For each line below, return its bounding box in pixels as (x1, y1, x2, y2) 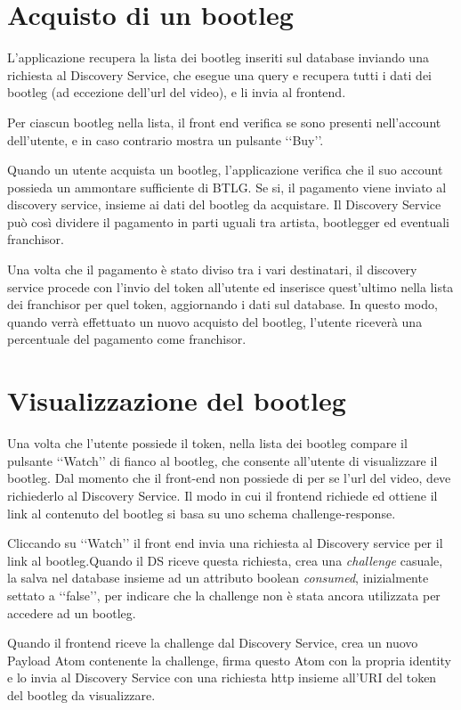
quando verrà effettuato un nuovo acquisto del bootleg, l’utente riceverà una (7, 312, 423, 331)
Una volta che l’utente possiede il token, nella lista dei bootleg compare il (7, 434, 408, 453)
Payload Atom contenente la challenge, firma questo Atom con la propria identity (7, 650, 451, 669)
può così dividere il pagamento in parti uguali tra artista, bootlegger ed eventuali (7, 212, 449, 231)
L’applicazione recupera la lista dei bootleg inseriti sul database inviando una (7, 48, 429, 67)
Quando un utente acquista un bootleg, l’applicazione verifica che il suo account (7, 160, 443, 179)
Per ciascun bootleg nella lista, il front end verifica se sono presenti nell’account (7, 112, 441, 131)
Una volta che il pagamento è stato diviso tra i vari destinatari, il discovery (7, 260, 417, 279)
